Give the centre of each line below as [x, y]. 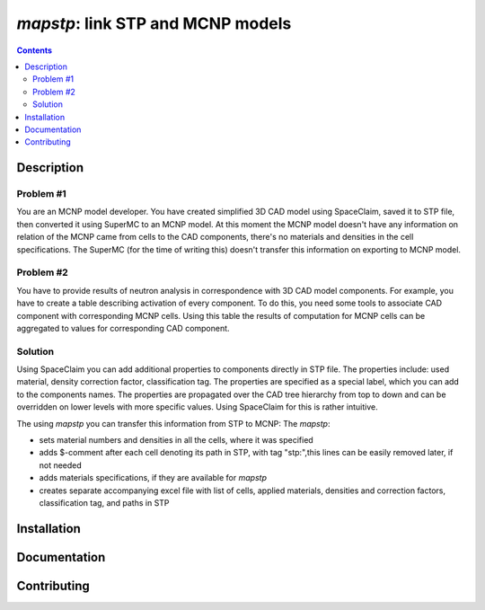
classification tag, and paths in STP [104, 502]
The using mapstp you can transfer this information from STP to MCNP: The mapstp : [173, 423]
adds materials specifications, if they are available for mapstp [153, 478]
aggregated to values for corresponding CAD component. [123, 328]
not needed [61, 465]
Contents [35, 50]
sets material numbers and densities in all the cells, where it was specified [176, 440]
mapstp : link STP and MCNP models [154, 23]
